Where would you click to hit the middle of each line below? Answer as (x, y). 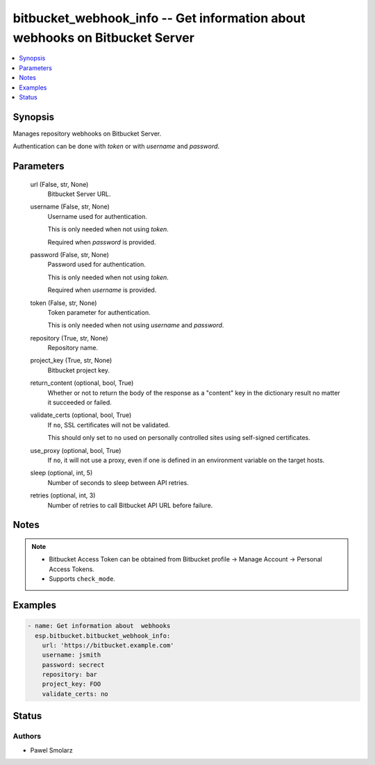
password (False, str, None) (69, 254)
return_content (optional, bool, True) (82, 383)
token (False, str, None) (64, 303)
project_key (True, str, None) (71, 361)
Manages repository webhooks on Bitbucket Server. (87, 133)
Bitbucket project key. (79, 370)
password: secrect (73, 665)
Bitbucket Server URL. (79, 194)
